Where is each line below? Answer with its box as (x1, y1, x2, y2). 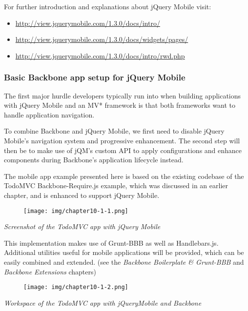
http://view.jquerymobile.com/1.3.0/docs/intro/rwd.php (15, 50, 185, 60)
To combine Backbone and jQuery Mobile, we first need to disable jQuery (4, 126, 225, 136)
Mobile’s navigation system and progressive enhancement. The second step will (4, 135, 240, 145)
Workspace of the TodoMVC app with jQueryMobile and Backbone (4, 297, 202, 308)
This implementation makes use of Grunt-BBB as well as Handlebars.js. (4, 237, 219, 248)
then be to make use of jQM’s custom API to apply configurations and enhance (4, 145, 242, 155)
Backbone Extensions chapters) (4, 266, 96, 276)
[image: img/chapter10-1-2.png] (23, 284, 128, 291)
